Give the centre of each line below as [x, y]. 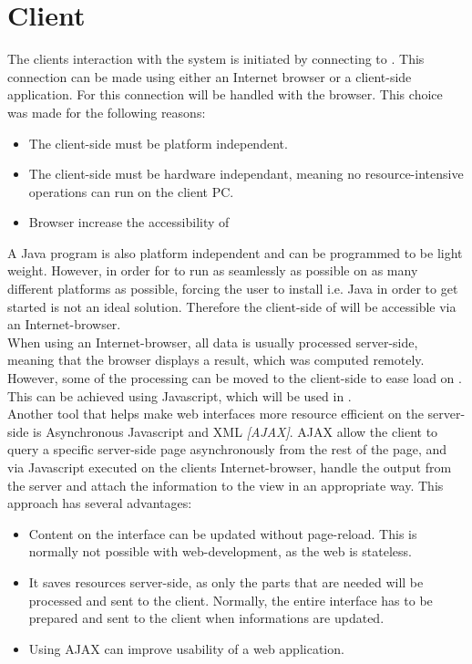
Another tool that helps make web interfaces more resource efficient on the [215, 414]
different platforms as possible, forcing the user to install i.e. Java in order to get [233, 289]
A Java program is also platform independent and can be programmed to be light [235, 252]
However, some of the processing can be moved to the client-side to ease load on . [235, 378]
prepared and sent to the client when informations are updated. [206, 618]
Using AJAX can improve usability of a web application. [186, 648]
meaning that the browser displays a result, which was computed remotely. [216, 360]
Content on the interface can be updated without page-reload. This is [223, 533]
